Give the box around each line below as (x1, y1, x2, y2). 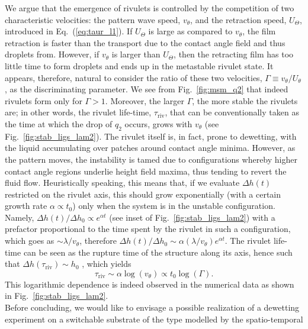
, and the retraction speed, (190, 13, 287, 25)
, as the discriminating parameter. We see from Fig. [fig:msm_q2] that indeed (5, 83, 288, 95)
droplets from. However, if (5, 48, 100, 60)
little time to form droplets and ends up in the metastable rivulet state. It (5, 59, 274, 72)
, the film (242, 25, 276, 37)
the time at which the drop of (5, 117, 113, 130)
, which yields (82, 257, 131, 270)
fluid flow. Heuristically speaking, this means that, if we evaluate (5, 176, 240, 189)
